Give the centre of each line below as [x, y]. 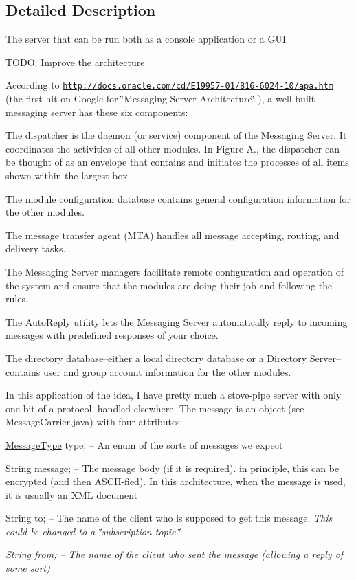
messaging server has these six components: [97, 112]
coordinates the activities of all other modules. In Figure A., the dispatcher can [173, 148]
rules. [17, 299]
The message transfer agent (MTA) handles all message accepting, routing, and [173, 235]
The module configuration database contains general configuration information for [178, 198]
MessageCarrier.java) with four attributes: [94, 422]
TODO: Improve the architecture [75, 62]
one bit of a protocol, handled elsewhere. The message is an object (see [155, 408]
